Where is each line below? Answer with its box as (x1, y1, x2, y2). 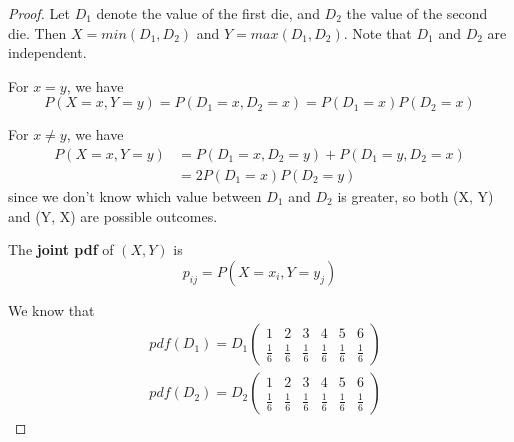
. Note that (343, 22, 412, 43)
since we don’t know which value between (8, 186, 262, 207)
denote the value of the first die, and (96, 3, 320, 23)
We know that (8, 299, 95, 320)
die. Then (8, 22, 67, 43)
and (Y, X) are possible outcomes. (8, 205, 218, 226)
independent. (8, 42, 87, 63)
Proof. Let (8, 3, 70, 23)
